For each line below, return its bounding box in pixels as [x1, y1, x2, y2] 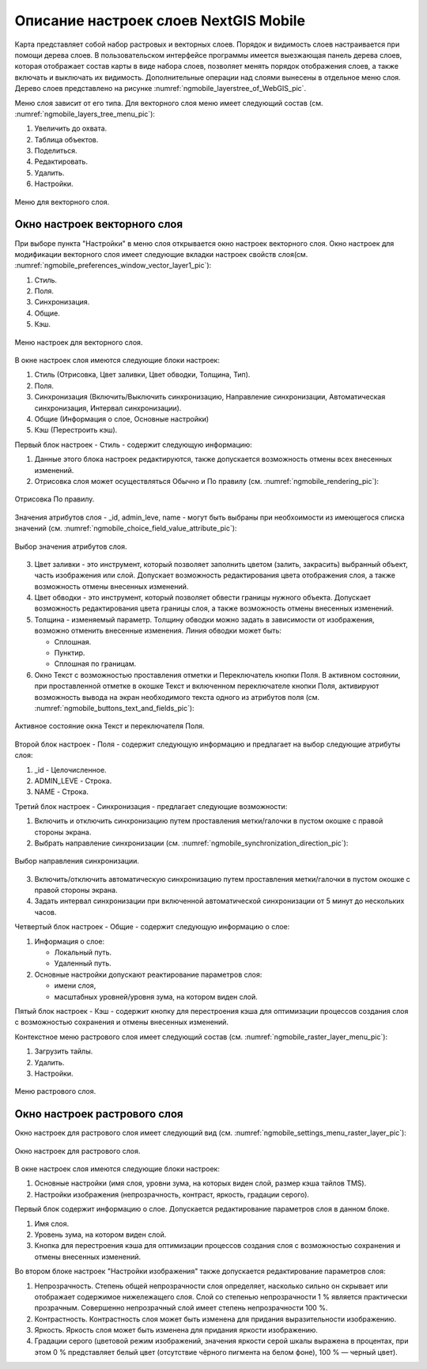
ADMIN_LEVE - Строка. [34, 776, 112, 785]
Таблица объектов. [34, 134, 99, 144]
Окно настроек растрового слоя [14, 1107, 183, 1121]
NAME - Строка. [34, 787, 89, 796]
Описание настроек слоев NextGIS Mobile [14, 12, 306, 29]
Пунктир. [54, 649, 85, 658]
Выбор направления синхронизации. [14, 857, 140, 866]
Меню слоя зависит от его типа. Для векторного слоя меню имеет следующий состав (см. [14, 98, 323, 108]
